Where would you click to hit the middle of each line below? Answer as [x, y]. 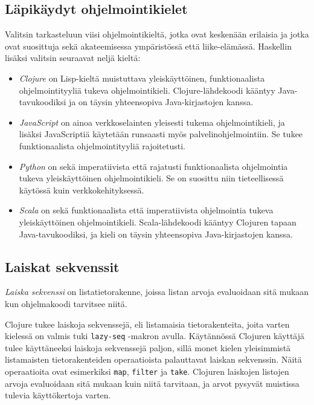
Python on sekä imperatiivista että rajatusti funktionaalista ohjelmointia [153, 166]
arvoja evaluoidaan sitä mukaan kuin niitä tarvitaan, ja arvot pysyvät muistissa [152, 383]
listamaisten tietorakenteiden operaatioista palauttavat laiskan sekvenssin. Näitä [153, 359]
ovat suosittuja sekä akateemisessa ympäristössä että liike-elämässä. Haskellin [148, 46]
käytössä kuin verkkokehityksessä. [82, 190]
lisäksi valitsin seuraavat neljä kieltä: [73, 58]
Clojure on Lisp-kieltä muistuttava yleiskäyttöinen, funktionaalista [142, 78]
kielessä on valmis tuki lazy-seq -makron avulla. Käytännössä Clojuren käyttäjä [155, 336]
